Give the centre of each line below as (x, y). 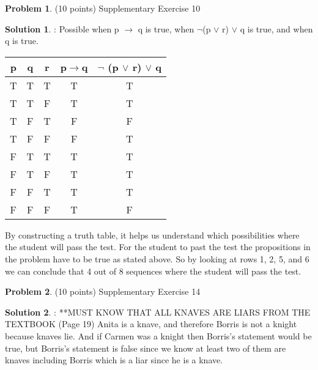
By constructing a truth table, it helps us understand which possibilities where (152, 235)
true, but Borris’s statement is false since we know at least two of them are (146, 348)
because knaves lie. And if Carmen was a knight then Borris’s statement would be (158, 335)
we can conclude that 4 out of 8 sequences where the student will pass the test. (153, 271)
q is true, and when (276, 28)
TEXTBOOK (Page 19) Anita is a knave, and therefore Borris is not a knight (151, 324)
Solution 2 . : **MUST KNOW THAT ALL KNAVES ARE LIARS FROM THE (158, 312)
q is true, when (166, 28)
